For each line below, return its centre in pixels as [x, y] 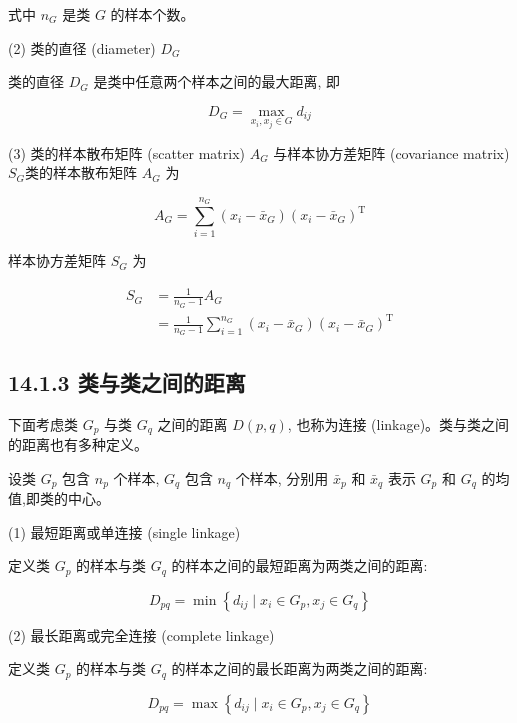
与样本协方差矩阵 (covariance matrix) [391, 152]
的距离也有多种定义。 [78, 444]
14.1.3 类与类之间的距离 [127, 381]
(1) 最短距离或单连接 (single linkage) [124, 531]
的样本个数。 [152, 14]
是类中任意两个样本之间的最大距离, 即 [216, 81]
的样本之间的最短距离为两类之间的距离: [299, 565]
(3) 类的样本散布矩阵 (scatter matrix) [126, 152]
